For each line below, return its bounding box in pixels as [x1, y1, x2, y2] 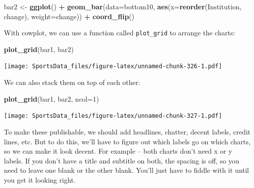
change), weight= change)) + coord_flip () [4, 11, 135, 21]
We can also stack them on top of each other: [4, 77, 141, 87]
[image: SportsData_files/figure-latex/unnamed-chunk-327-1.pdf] [4, 112, 222, 120]
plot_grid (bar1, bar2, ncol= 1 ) [4, 93, 99, 104]
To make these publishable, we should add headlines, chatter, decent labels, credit [4, 126, 251, 136]
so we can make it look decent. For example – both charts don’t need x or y [4, 146, 232, 156]
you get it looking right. [4, 174, 76, 185]
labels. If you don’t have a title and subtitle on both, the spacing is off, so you [4, 155, 239, 165]
